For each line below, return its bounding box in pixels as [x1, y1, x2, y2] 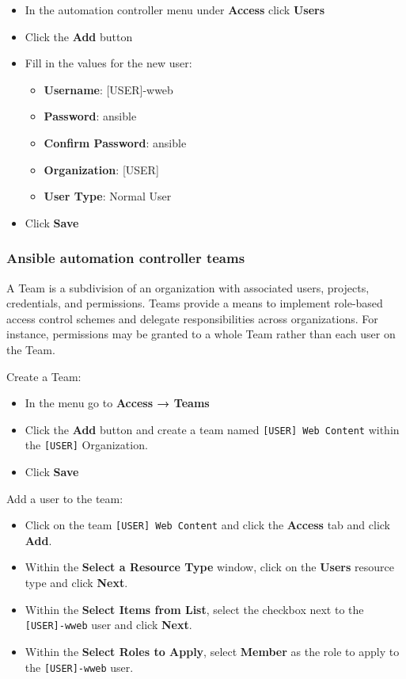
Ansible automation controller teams [6, 248, 245, 268]
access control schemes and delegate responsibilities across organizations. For [6, 310, 378, 326]
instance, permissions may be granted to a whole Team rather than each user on [6, 326, 396, 342]
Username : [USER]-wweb [44, 81, 173, 97]
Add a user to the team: [6, 490, 123, 506]
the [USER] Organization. [25, 437, 148, 453]
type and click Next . [25, 574, 128, 591]
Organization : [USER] [44, 161, 159, 177]
